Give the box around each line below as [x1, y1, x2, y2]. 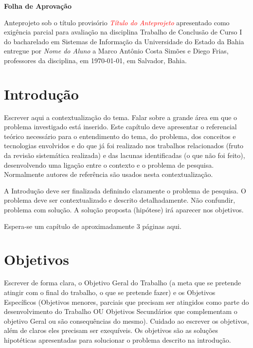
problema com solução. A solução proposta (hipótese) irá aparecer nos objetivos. [4, 205, 244, 215]
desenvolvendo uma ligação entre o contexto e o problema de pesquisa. [4, 159, 214, 170]
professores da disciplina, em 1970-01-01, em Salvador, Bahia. [4, 55, 187, 65]
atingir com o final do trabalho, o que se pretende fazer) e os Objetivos [4, 287, 216, 297]
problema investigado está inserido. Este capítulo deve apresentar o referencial [4, 122, 237, 132]
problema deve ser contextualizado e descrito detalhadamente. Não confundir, [4, 195, 235, 205]
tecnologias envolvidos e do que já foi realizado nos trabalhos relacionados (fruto [4, 140, 244, 151]
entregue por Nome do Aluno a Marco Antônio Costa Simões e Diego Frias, [4, 46, 229, 56]
